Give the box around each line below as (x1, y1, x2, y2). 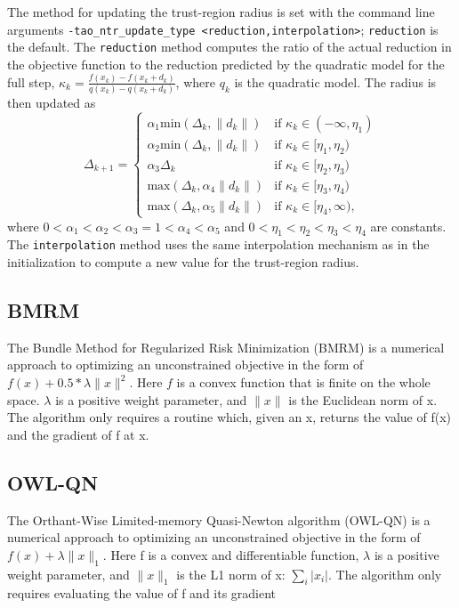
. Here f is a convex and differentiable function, (102, 545, 359, 563)
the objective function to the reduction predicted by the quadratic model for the (7, 54, 445, 73)
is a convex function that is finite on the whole (176, 373, 431, 391)
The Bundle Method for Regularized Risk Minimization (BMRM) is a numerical (7, 337, 445, 356)
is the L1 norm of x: (176, 564, 286, 583)
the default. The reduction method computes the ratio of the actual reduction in (7, 37, 452, 56)
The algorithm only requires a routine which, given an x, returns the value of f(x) (7, 408, 451, 426)
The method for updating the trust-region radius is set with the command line (7, 3, 435, 20)
